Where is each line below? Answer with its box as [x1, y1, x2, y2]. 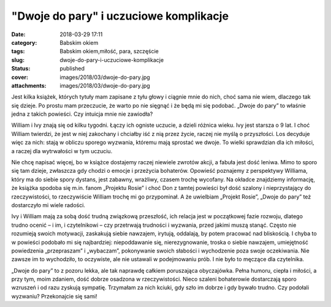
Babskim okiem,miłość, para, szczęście [59, 48, 159, 55]
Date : [11, 31, 26, 38]
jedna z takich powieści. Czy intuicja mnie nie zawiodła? [11, 110, 153, 118]
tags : [11, 48, 25, 55]
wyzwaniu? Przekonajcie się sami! [11, 292, 97, 300]
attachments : [11, 81, 47, 89]
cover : [11, 74, 29, 81]
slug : [11, 56, 25, 64]
